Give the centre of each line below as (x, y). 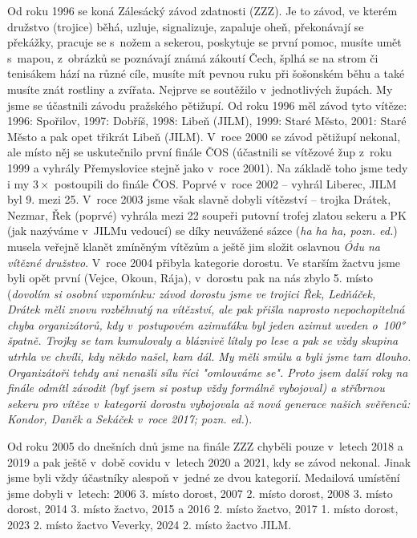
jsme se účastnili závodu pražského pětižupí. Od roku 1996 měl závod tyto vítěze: (207, 105)
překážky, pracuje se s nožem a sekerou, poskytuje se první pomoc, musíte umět (204, 42)
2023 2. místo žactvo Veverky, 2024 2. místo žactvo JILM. (150, 524)
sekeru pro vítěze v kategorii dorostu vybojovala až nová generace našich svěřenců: (209, 403)
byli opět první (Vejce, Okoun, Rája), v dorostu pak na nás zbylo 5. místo (190, 278)
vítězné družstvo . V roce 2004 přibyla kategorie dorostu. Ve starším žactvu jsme (204, 262)
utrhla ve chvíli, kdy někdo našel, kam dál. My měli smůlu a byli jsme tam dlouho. (209, 356)
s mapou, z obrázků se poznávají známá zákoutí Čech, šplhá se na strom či (193, 57)
